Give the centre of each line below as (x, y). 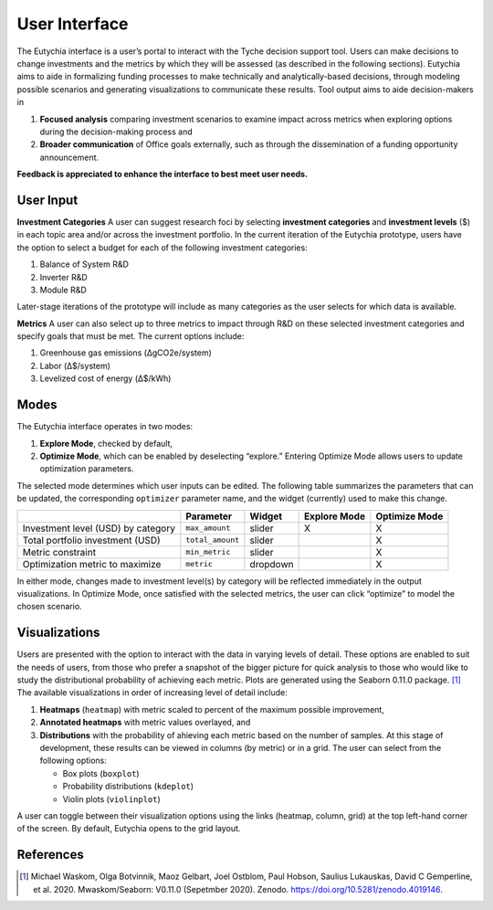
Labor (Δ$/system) (75, 365)
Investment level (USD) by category (99, 528)
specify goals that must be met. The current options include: (131, 336)
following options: (73, 761)
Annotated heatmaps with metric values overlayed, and (145, 723)
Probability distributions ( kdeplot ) (128, 787)
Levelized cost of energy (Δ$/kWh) (105, 378)
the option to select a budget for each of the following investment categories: (162, 248)
